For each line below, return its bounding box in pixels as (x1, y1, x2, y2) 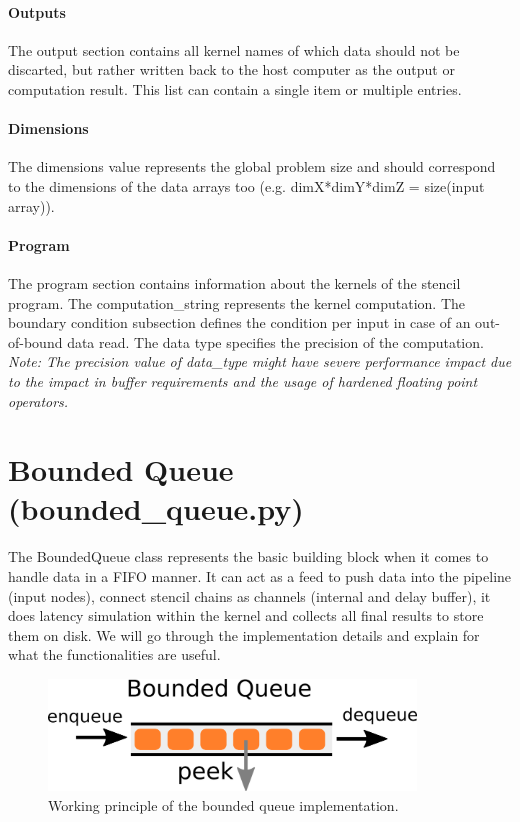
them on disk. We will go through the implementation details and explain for (8, 624, 480, 645)
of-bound (8, 331, 63, 352)
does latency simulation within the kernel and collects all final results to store (8, 605, 484, 626)
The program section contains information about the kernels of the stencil (8, 272, 461, 293)
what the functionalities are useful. (8, 644, 221, 665)
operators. (8, 390, 69, 411)
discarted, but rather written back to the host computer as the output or (8, 59, 455, 80)
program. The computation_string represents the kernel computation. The (8, 292, 466, 313)
